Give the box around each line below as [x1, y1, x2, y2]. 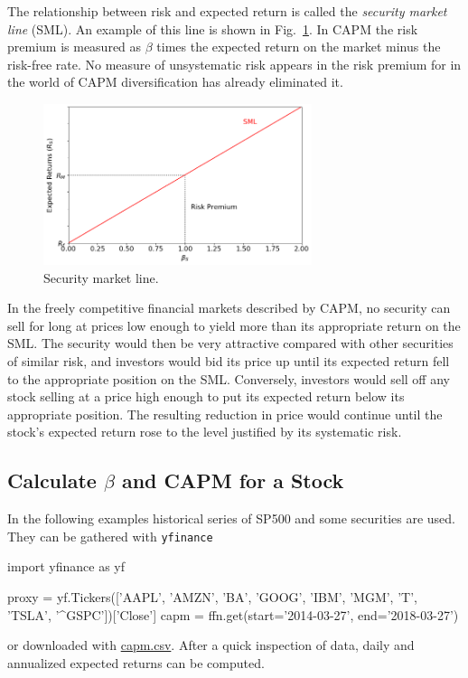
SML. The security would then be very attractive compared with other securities [7, 334, 454, 353]
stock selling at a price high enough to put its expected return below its [7, 387, 405, 406]
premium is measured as [7, 37, 142, 56]
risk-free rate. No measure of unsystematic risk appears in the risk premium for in [7, 54, 462, 73]
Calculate [7, 466, 97, 494]
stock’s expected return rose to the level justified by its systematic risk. [7, 422, 402, 441]
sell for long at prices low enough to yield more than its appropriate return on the [7, 315, 461, 334]
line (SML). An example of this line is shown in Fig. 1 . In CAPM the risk [7, 19, 418, 38]
